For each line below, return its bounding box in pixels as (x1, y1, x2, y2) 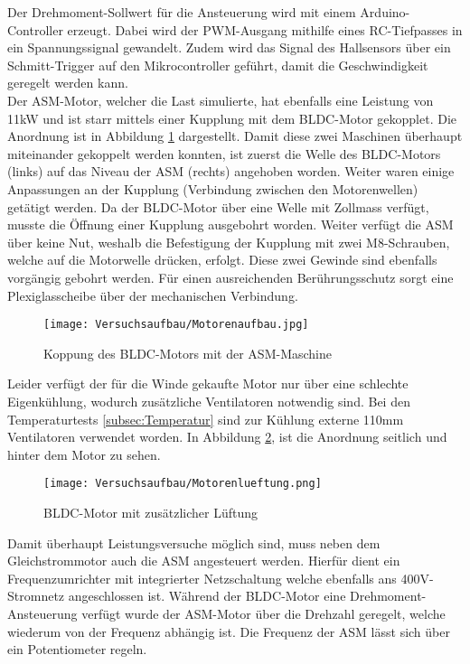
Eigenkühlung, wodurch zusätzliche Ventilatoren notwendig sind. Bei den (7, 391, 410, 410)
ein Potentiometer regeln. (7, 640, 147, 659)
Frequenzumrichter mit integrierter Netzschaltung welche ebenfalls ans (7, 568, 397, 587)
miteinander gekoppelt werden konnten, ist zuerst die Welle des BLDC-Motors (7, 144, 441, 163)
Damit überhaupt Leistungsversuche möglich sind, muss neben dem (7, 533, 381, 552)
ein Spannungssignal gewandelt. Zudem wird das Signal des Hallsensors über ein (7, 38, 451, 57)
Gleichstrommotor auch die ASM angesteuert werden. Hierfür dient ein (7, 551, 400, 570)
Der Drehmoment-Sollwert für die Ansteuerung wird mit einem (7, 3, 356, 21)
